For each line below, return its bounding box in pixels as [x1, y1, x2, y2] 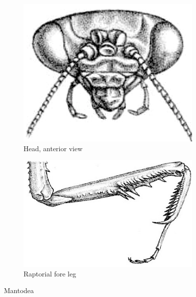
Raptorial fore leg [24, 269, 76, 279]
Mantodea [4, 285, 34, 295]
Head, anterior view [24, 143, 83, 153]
